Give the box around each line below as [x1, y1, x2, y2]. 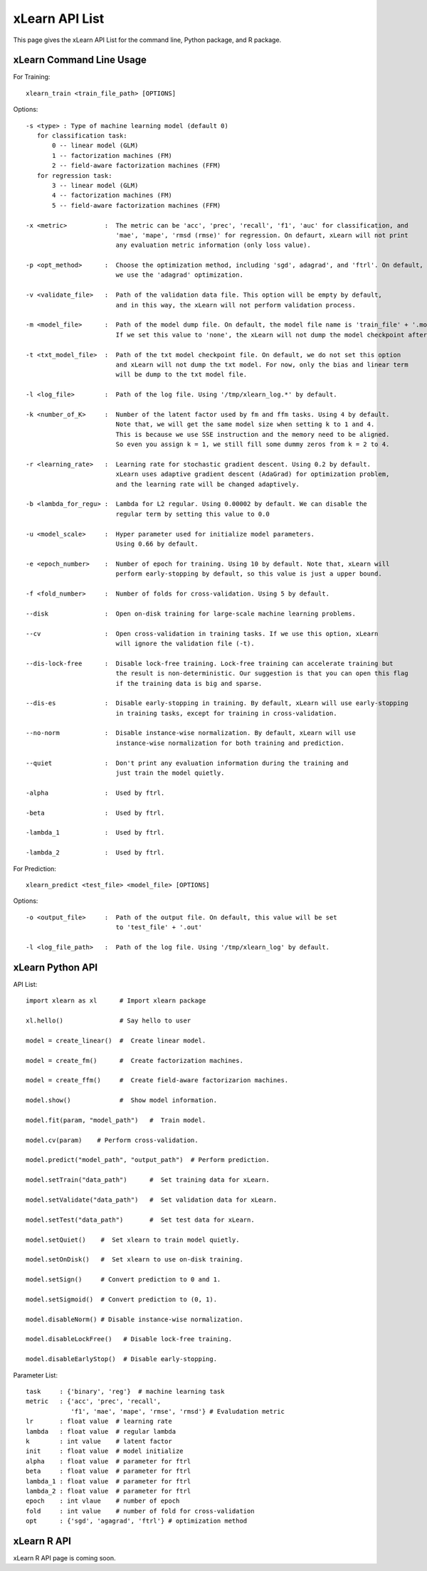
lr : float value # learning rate [26, 1417, 172, 1426]
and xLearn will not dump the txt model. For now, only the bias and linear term [115, 361, 408, 369]
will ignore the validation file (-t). [115, 639, 255, 647]
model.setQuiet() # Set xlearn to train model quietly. [26, 1235, 240, 1244]
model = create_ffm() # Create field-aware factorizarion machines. [26, 1077, 289, 1084]
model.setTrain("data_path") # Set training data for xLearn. [26, 1176, 270, 1184]
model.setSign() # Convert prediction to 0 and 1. [26, 1276, 221, 1284]
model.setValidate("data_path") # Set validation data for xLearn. [26, 1195, 278, 1204]
